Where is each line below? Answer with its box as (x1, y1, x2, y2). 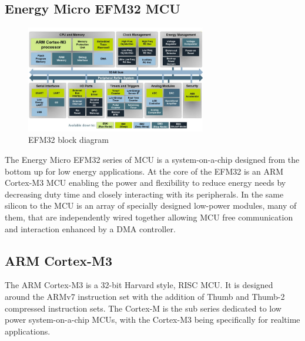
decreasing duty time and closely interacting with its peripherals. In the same (5, 188, 284, 200)
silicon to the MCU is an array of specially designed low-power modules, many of (5, 199, 297, 212)
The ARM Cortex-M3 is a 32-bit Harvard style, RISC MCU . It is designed (5, 279, 273, 291)
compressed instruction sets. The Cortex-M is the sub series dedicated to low (5, 302, 281, 314)
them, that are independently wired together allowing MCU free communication (5, 211, 293, 223)
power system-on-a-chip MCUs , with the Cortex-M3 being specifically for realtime (5, 313, 300, 326)
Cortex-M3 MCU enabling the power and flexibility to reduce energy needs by (5, 176, 286, 189)
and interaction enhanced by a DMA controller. (5, 222, 176, 235)
